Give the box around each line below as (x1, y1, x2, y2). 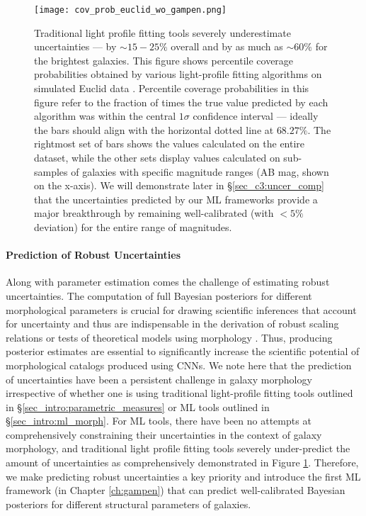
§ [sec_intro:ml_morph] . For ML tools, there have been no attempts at (6, 413, 311, 428)
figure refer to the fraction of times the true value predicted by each (34, 94, 328, 109)
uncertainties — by (34, 39, 117, 54)
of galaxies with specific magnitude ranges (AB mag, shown (71, 164, 329, 179)
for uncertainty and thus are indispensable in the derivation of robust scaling (6, 316, 339, 331)
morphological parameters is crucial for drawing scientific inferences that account (6, 302, 357, 317)
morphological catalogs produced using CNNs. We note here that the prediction (6, 357, 352, 372)
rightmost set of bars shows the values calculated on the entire (34, 136, 305, 151)
